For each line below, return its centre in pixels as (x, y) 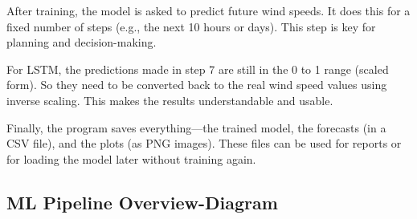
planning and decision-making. (82, 42)
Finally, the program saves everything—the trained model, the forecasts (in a (196, 127)
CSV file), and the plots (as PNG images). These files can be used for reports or (204, 143)
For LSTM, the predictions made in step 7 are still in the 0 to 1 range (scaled (198, 69)
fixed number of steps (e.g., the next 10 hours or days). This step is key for (191, 26)
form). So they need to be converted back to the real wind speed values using (197, 85)
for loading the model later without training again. (131, 158)
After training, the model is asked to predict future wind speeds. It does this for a (208, 10)
